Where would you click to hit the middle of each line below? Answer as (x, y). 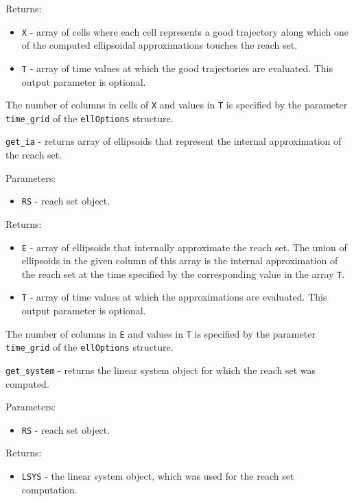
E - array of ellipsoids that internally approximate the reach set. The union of (184, 247)
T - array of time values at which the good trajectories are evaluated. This (177, 68)
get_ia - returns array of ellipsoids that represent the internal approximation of (174, 141)
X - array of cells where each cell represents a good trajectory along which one (185, 31)
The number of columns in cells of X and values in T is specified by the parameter (177, 105)
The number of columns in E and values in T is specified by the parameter (161, 333)
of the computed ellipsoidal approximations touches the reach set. (160, 45)
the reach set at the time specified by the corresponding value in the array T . (183, 273)
